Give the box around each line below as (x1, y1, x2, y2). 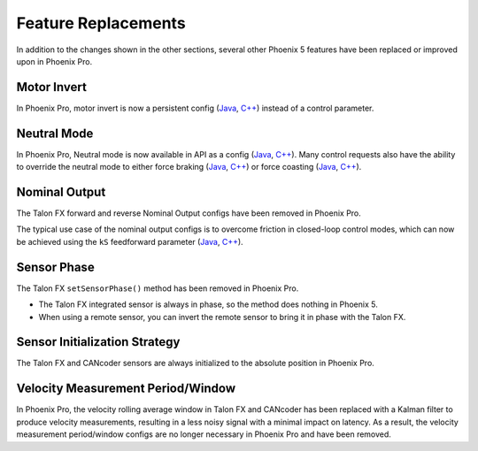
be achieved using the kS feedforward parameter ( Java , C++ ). (16, 236, 243, 247)
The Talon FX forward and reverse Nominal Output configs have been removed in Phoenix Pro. (16, 208, 362, 218)
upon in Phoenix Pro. (16, 56, 93, 66)
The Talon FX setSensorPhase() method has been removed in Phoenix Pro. (16, 283, 299, 294)
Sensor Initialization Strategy (16, 334, 181, 349)
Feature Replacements (16, 13, 186, 33)
